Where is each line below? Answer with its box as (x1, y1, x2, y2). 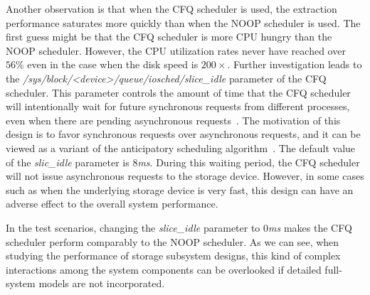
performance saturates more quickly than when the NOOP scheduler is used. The (6, 15, 361, 30)
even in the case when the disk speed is (27, 57, 199, 72)
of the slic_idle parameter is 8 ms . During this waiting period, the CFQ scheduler (6, 154, 360, 169)
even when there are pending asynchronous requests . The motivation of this (6, 112, 341, 127)
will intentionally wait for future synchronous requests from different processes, (6, 99, 350, 114)
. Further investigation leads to (227, 57, 362, 72)
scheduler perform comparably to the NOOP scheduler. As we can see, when (6, 234, 339, 249)
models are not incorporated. (38, 276, 165, 291)
